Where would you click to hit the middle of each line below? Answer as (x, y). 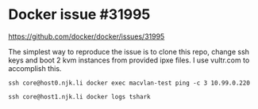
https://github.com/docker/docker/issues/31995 (87, 36)
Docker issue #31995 (79, 15)
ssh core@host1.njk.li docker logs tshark (79, 96)
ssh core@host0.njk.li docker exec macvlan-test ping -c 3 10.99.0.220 (129, 83)
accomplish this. (35, 68)
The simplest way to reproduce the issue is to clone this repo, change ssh (129, 51)
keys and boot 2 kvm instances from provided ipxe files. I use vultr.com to (129, 60)
